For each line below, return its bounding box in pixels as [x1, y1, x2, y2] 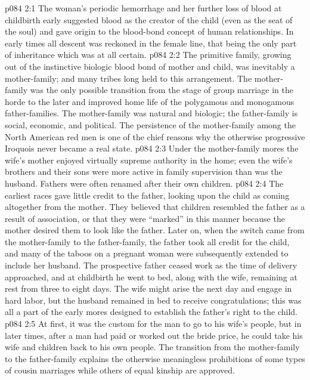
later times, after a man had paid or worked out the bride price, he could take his [5, 329, 303, 341]
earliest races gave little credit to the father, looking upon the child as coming [5, 189, 290, 201]
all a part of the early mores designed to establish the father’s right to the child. [5, 305, 297, 318]
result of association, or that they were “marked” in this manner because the [5, 212, 285, 224]
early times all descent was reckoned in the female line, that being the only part [5, 36, 297, 49]
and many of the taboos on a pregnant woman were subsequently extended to [5, 247, 289, 259]
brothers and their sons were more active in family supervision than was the [5, 165, 283, 178]
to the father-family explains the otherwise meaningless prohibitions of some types [5, 352, 305, 364]
